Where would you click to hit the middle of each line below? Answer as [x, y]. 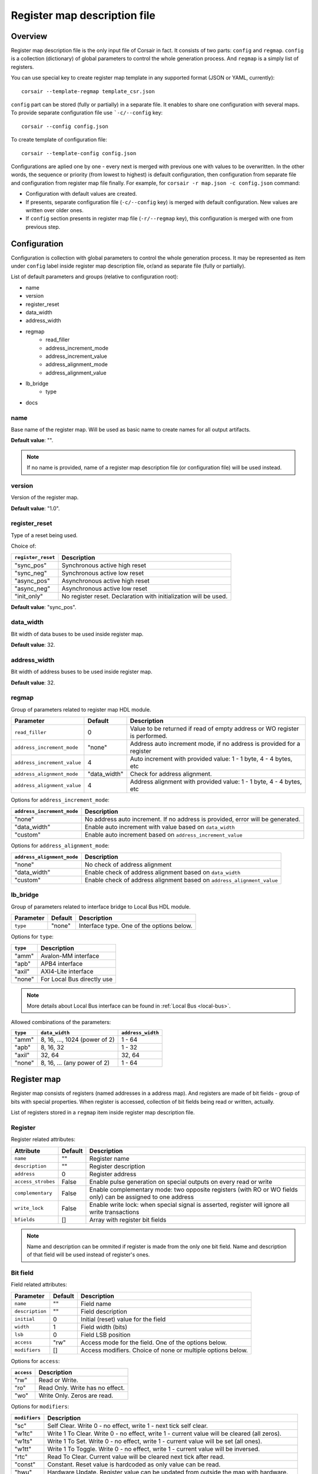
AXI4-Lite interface [67, 971]
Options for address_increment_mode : [60, 800]
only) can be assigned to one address [142, 1197]
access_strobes [35, 1182]
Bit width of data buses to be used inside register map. [77, 634]
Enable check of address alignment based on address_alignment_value [181, 880]
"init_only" [29, 596]
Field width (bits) [104, 1327]
